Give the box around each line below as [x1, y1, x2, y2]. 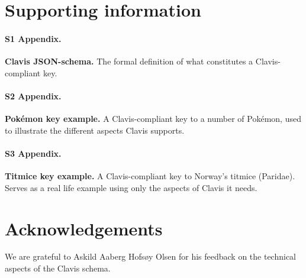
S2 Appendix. [5, 89, 62, 102]
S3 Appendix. [5, 147, 62, 159]
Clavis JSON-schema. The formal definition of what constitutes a [5, 55, 253, 67]
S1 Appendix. [5, 32, 62, 44]
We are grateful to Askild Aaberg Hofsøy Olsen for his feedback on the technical [5, 250, 297, 263]
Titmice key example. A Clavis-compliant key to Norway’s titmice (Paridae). [5, 170, 295, 182]
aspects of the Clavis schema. [5, 262, 111, 274]
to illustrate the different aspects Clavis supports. [5, 124, 185, 136]
